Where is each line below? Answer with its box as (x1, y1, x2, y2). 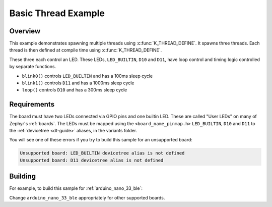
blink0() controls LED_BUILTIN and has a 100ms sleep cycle (22, 73, 153, 79)
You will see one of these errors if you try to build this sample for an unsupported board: (9, 137, 192, 143)
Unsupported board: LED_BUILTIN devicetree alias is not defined (20, 150, 185, 156)
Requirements (9, 100, 55, 109)
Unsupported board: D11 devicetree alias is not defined (20, 157, 164, 163)
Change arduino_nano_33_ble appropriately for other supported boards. (9, 194, 165, 200)
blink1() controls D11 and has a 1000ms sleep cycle (22, 80, 134, 86)
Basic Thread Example (9, 8, 105, 19)
